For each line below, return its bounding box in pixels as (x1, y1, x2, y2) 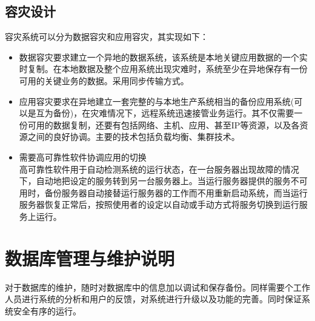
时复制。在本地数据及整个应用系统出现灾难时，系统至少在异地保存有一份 (19, 62, 308, 75)
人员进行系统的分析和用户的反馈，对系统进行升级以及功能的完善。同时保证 (5, 293, 302, 305)
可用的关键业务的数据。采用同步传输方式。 (19, 74, 189, 87)
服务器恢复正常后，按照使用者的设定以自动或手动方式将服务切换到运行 (19, 198, 299, 211)
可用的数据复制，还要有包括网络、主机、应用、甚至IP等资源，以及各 (27, 118, 300, 131)
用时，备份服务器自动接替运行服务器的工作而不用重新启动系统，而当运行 (19, 186, 308, 199)
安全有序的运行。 (13, 304, 81, 317)
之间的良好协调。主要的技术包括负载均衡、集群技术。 (27, 130, 240, 143)
